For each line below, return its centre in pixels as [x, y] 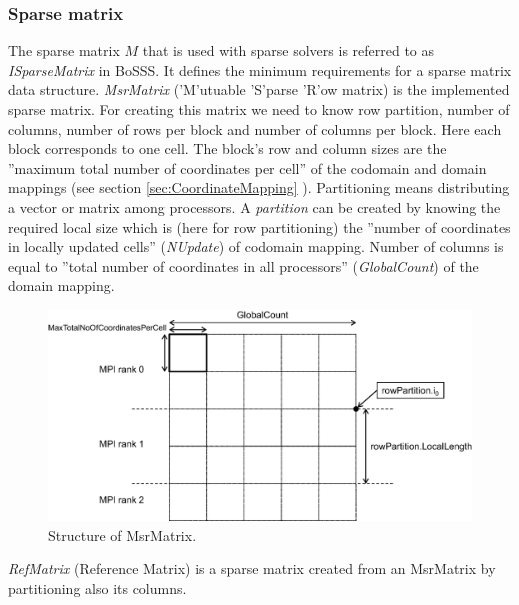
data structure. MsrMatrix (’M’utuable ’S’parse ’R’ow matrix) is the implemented [259, 89]
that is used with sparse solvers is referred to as [288, 50]
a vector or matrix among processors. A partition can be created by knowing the [254, 206]
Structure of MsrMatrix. [122, 534]
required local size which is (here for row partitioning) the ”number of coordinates [259, 226]
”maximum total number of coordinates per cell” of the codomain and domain [247, 167]
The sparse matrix [64, 50]
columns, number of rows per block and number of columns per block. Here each [255, 128]
